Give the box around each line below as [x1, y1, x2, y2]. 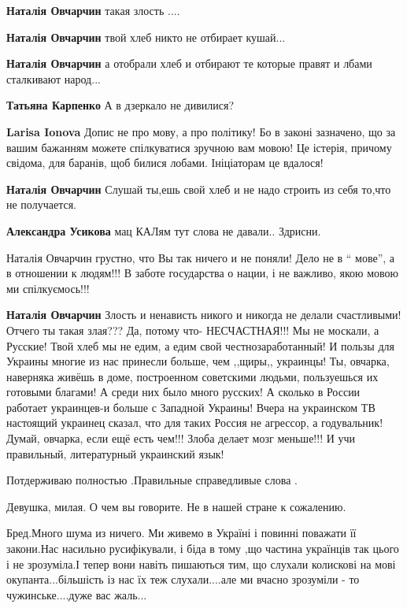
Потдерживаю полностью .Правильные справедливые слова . [6, 472, 298, 488]
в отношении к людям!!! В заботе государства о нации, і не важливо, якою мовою [6, 265, 398, 281]
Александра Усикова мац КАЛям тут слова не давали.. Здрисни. [6, 222, 321, 239]
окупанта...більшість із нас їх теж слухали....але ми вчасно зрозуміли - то [6, 571, 360, 588]
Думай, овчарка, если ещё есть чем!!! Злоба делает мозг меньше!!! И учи [6, 430, 355, 447]
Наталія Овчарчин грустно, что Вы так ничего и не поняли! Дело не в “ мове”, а [6, 249, 395, 265]
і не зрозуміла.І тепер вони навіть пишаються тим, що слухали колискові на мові [6, 555, 396, 572]
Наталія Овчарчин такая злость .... [6, 2, 180, 18]
